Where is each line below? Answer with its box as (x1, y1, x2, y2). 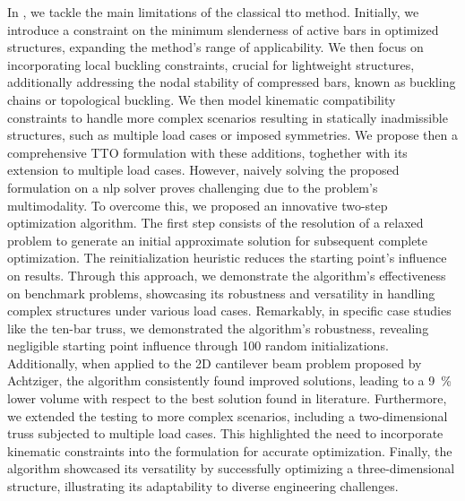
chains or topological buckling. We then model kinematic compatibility (7, 90, 396, 108)
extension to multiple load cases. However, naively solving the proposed (7, 160, 400, 179)
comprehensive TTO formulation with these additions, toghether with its (7, 143, 408, 161)
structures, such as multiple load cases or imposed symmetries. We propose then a (7, 125, 458, 144)
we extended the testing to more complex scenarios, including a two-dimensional (7, 406, 448, 425)
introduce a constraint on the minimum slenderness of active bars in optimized (7, 20, 439, 39)
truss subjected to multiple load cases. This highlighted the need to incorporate (7, 424, 443, 443)
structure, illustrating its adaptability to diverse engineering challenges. (7, 477, 399, 496)
